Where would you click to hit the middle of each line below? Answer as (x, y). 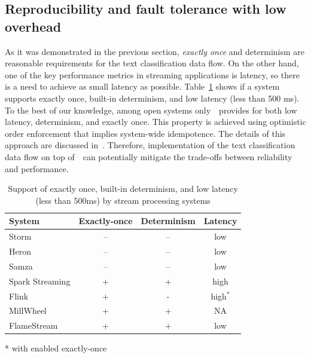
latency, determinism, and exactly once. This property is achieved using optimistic (155, 122)
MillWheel (28, 310)
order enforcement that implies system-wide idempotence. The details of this (145, 133)
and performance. (37, 168)
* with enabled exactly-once (56, 348)
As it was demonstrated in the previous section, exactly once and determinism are (155, 51)
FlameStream (33, 325)
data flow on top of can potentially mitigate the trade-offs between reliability (149, 156)
